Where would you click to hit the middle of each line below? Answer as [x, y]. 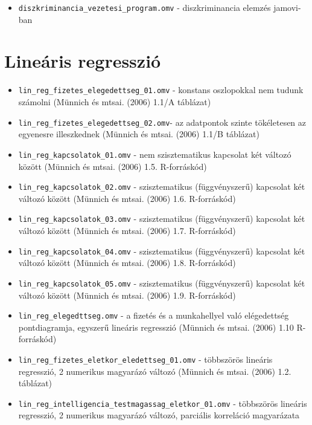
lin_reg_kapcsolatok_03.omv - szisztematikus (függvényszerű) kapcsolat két [162, 219]
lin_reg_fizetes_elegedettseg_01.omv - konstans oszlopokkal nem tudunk [161, 90]
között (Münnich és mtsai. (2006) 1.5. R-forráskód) [113, 166]
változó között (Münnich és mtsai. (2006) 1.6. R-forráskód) [127, 198]
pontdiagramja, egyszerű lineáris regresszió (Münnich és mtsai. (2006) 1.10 [156, 327]
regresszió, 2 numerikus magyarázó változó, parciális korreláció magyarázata [159, 415]
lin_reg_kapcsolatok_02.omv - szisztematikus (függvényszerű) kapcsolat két [162, 187]
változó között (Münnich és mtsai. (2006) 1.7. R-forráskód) [127, 231]
